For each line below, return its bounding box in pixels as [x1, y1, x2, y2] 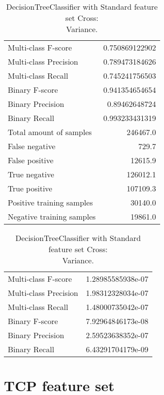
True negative [8, 169, 54, 180]
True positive [8, 183, 52, 194]
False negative [8, 140, 56, 152]
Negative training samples [8, 211, 96, 222]
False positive [8, 155, 54, 166]
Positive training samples [8, 197, 93, 208]
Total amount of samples [8, 126, 92, 137]
